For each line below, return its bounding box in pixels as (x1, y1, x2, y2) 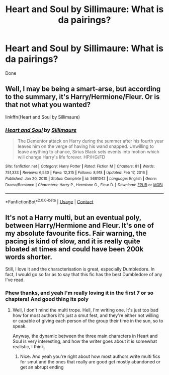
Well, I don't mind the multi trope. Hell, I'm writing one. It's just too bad (12, 307, 158, 313)
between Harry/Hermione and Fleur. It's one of (5, 221, 154, 230)
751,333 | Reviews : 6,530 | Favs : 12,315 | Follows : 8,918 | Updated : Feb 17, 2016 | (5, 170, 148, 175)
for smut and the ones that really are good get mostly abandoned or (20, 359, 161, 365)
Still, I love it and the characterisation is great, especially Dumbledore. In (5, 266, 155, 272)
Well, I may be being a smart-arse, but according (5, 85, 161, 93)
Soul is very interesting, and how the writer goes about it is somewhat (12, 338, 157, 344)
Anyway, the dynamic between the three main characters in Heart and (12, 333, 158, 339)
